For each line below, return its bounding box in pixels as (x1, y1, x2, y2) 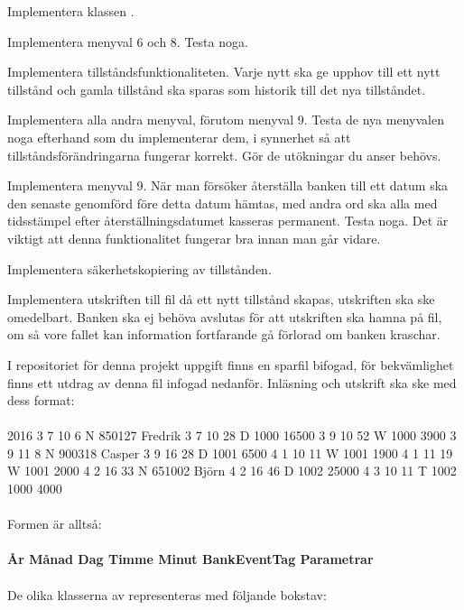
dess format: (7, 391, 75, 410)
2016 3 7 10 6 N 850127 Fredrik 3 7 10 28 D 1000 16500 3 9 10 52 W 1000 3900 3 (7, 426, 457, 445)
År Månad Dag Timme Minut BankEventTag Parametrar (7, 550, 374, 568)
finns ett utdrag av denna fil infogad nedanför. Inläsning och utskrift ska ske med (7, 373, 457, 392)
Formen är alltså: (7, 514, 102, 533)
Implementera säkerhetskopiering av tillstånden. (7, 259, 272, 278)
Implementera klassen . (7, 2, 135, 20)
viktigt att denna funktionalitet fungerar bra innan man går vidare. (7, 228, 381, 247)
